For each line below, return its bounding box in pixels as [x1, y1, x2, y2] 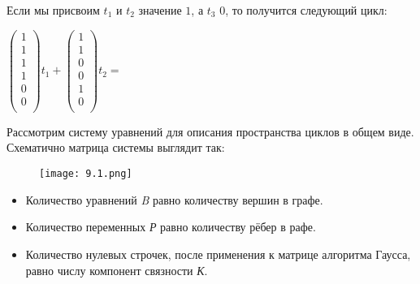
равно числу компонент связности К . [25, 261, 208, 278]
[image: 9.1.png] [39, 168, 132, 180]
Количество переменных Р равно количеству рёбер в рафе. [25, 218, 316, 235]
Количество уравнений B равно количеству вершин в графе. [25, 191, 323, 208]
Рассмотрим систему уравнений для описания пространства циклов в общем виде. [6, 123, 414, 140]
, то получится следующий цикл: [225, 2, 388, 18]
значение [138, 2, 182, 18]
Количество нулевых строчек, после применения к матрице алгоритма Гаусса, [25, 245, 411, 262]
